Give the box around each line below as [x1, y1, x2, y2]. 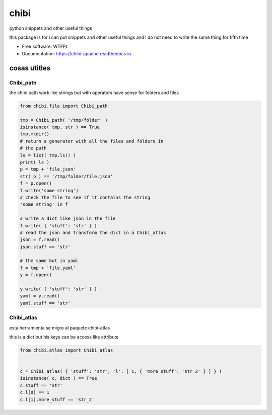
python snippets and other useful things [9, 25, 93, 31]
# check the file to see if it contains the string [20, 194, 151, 200]
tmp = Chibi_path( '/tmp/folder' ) [20, 117, 108, 123]
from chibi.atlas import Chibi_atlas [20, 347, 113, 353]
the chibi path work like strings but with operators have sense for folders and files [9, 90, 179, 96]
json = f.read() [20, 237, 60, 242]
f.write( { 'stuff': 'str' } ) [20, 223, 98, 228]
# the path [20, 145, 47, 151]
